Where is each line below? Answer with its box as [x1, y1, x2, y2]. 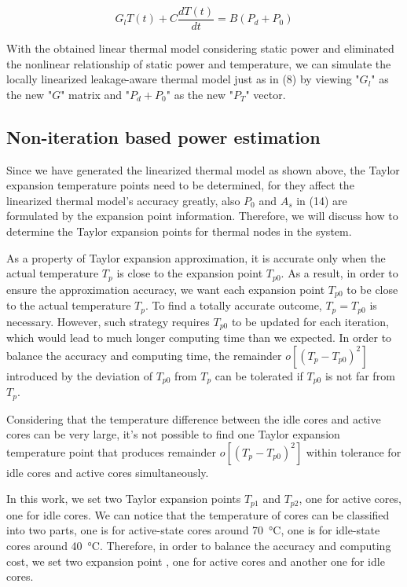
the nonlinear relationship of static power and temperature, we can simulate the [6, 55, 391, 72]
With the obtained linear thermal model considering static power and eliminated [6, 40, 394, 57]
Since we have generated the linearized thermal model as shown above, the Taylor [6, 161, 400, 178]
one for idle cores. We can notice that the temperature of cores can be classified [6, 506, 390, 523]
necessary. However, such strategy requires [6, 313, 210, 329]
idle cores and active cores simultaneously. [6, 464, 209, 480]
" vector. [245, 86, 286, 102]
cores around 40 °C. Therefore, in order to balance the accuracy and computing [6, 537, 391, 553]
